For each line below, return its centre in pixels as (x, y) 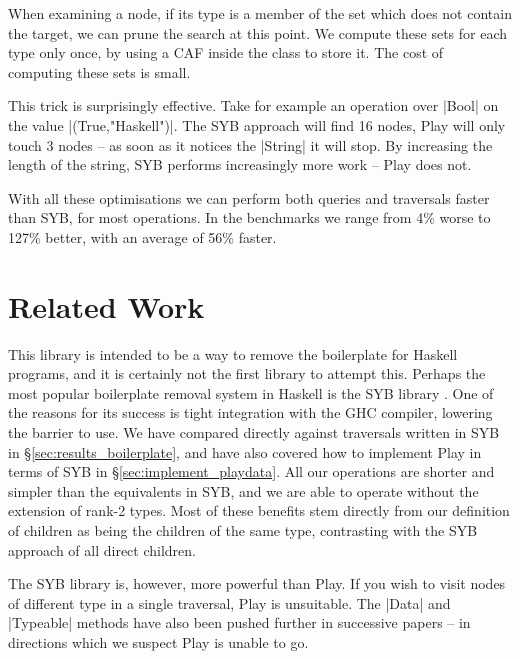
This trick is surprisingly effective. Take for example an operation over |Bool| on (253, 105)
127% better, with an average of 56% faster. (142, 236)
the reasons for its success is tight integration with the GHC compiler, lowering (250, 412)
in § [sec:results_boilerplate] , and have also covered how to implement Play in (245, 451)
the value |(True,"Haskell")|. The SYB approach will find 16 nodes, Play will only (257, 124)
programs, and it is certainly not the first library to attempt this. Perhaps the (247, 373)
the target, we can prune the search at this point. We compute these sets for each (258, 32)
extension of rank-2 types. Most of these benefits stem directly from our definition (259, 510)
